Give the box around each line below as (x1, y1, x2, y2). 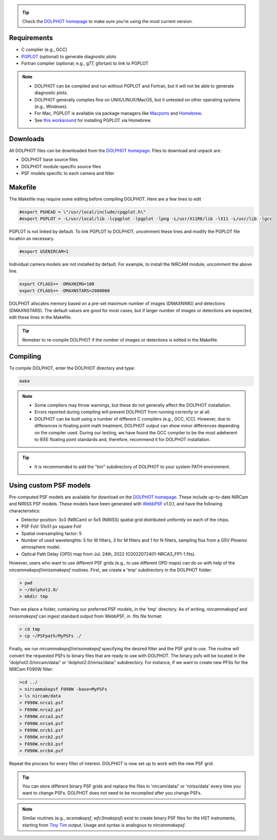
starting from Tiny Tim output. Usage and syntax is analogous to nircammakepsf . (22, 822, 186, 828)
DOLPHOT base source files (21, 157, 78, 163)
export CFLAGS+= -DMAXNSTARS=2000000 (19, 288, 110, 294)
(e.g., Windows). (34, 103, 68, 110)
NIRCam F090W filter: (9, 667, 54, 672)
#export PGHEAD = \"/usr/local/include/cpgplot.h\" (19, 209, 146, 215)
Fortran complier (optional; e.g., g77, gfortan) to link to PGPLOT (21, 60, 149, 66)
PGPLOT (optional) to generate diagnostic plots (21, 53, 117, 59)
